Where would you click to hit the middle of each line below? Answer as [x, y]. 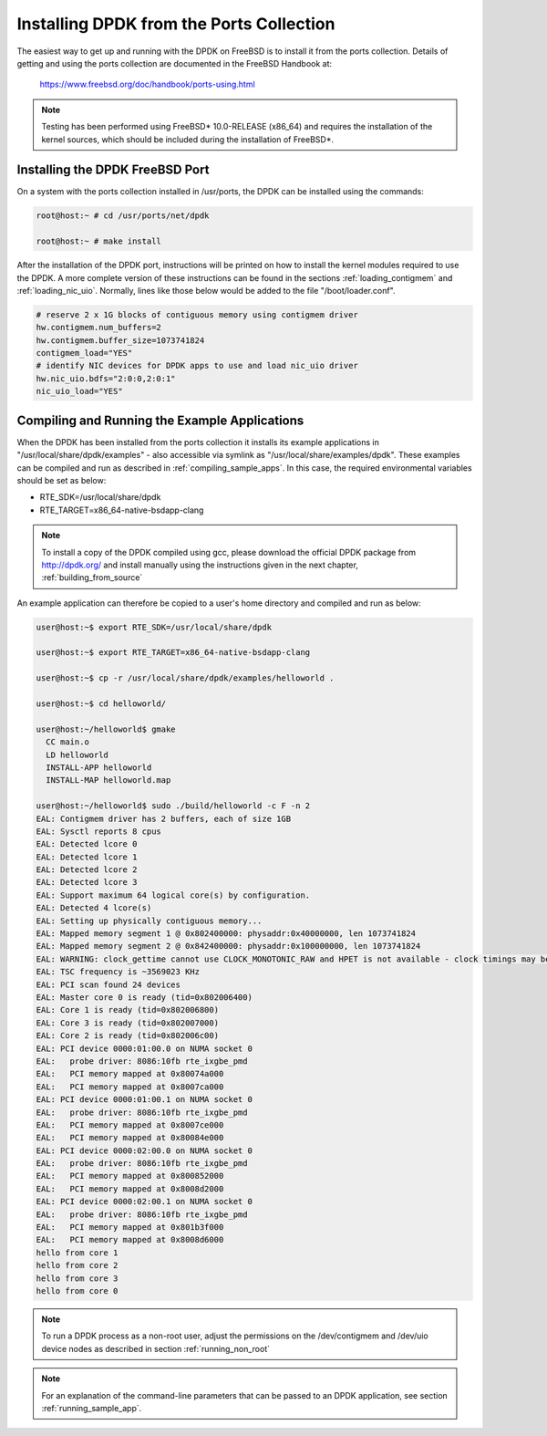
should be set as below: [62, 480]
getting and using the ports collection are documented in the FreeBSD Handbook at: [175, 63]
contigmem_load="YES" [84, 353]
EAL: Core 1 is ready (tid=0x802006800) [127, 1010]
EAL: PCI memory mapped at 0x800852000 [130, 1176]
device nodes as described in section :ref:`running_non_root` [156, 1348]
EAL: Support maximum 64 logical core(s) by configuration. [173, 895]
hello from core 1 [77, 1253]
